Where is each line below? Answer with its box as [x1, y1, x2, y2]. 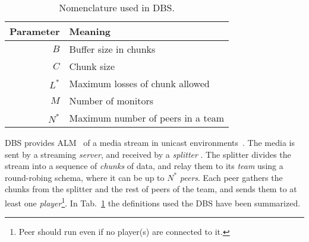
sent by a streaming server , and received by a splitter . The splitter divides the [5, 148, 291, 160]
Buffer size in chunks [69, 42, 156, 56]
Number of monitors [69, 94, 153, 107]
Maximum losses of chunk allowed [69, 77, 210, 90]
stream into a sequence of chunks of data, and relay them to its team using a [5, 160, 283, 172]
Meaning [69, 24, 111, 38]
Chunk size [69, 59, 115, 73]
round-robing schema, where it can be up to [5, 171, 165, 183]
